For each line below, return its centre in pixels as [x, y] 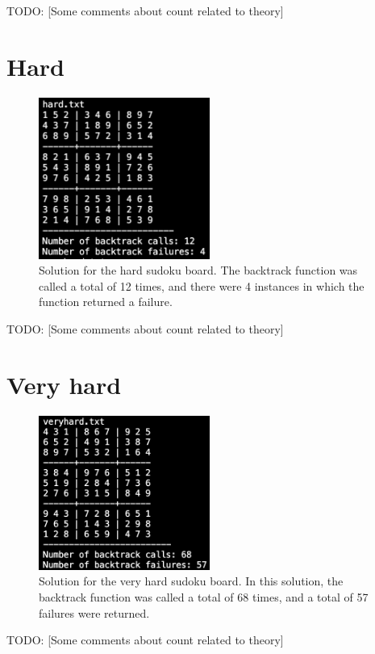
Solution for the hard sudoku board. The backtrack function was [198, 270]
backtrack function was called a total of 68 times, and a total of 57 [204, 597]
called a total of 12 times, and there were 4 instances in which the [202, 285]
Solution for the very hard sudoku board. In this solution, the [191, 581]
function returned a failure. [106, 302]
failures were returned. [94, 612]
